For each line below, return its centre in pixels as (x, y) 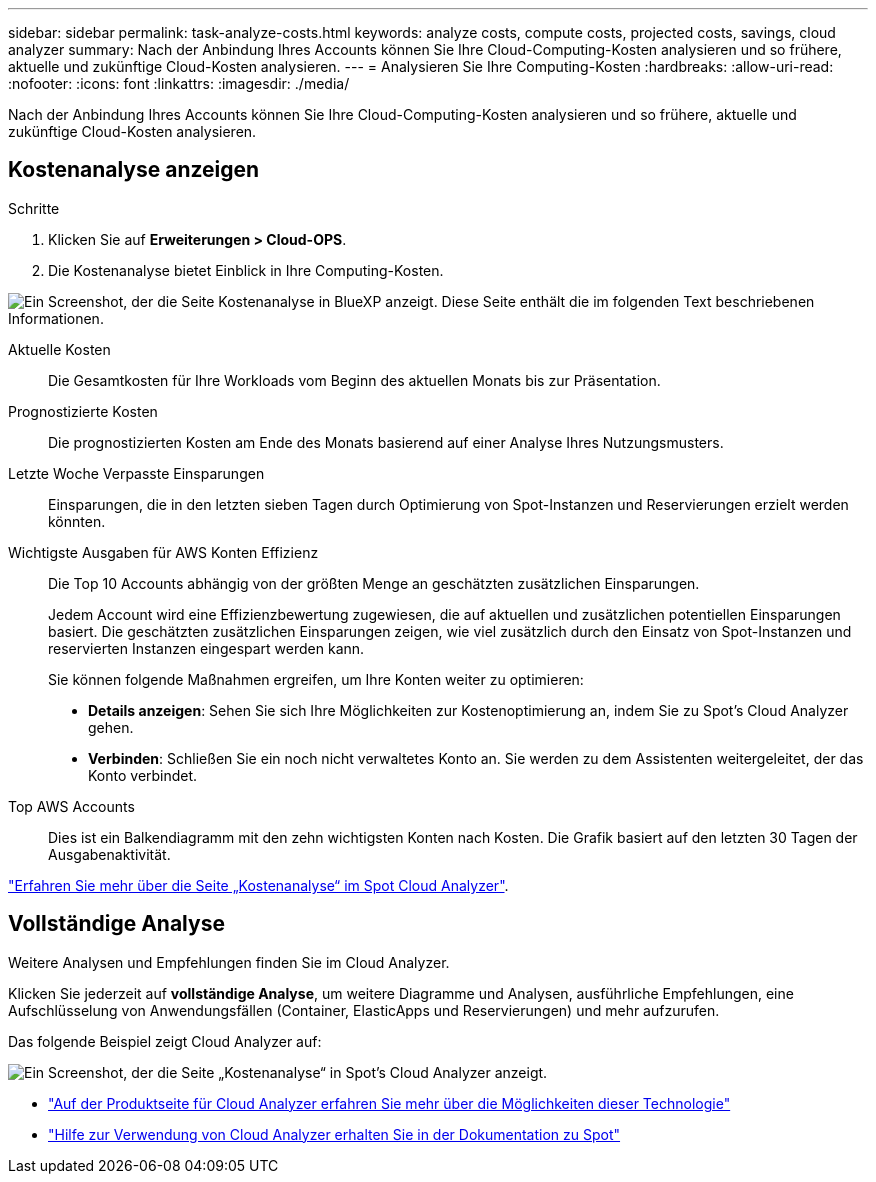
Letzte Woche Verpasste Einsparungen (136, 473)
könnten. (77, 521)
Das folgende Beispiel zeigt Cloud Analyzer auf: (165, 1041)
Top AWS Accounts (71, 806)
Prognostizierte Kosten (83, 411)
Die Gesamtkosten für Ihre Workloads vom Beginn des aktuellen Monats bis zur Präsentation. (354, 380)
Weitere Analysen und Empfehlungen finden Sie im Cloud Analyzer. (229, 962)
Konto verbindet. (143, 775)
